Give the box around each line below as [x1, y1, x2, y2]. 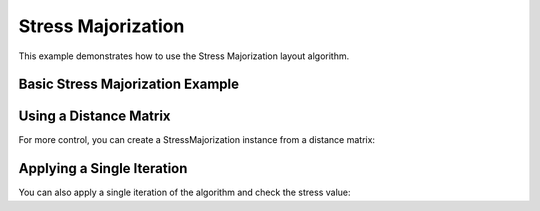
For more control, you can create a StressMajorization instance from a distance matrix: [18, 134, 375, 146]
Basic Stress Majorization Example [18, 76, 240, 93]
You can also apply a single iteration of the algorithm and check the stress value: [18, 186, 351, 199]
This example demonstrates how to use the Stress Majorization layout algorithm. [18, 50, 350, 62]
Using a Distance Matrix [18, 108, 171, 125]
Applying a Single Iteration [18, 160, 188, 177]
